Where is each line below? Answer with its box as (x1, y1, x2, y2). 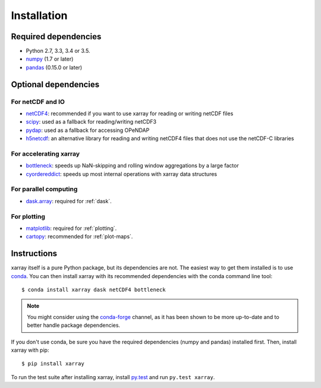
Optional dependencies (11, 79, 100, 89)
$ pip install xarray (21, 360, 84, 367)
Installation (11, 9, 68, 22)
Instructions (11, 248, 58, 258)
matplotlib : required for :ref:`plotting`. (26, 225, 117, 232)
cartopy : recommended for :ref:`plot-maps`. (26, 233, 133, 240)
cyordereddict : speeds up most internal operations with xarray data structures (26, 170, 217, 178)
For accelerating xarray (11, 149, 80, 157)
